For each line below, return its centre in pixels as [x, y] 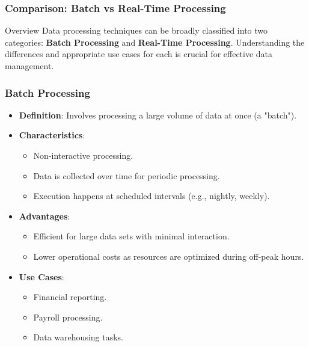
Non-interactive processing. [83, 155]
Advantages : [44, 216]
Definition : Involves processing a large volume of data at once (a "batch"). [158, 115]
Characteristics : [52, 135]
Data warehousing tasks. [78, 337]
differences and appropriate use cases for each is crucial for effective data [139, 54]
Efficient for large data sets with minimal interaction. [131, 236]
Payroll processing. [68, 317]
